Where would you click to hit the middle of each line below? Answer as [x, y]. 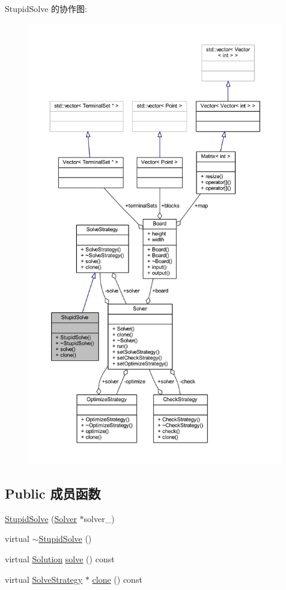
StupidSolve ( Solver [41, 518]
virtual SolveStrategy [44, 579]
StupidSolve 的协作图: [46, 8]
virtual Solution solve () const [60, 558]
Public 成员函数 [53, 493]
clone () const [117, 579]
